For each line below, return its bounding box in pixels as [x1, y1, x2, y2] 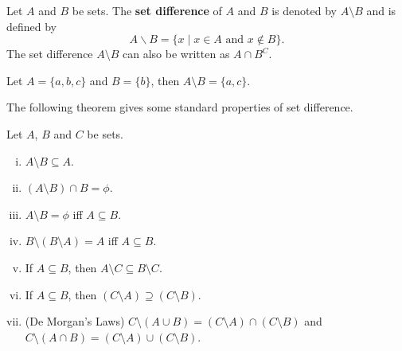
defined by [6, 18, 57, 34]
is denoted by [271, 2, 337, 18]
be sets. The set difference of [72, 2, 222, 18]
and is [366, 2, 396, 18]
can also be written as [123, 45, 230, 62]
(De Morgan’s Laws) [25, 313, 125, 330]
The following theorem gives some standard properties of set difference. [6, 99, 353, 115]
